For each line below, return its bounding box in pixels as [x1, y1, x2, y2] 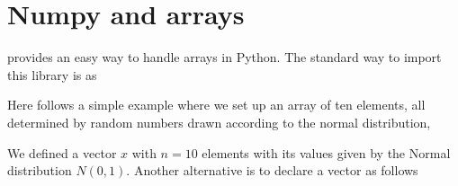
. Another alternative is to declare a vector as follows [126, 161, 418, 180]
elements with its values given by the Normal [202, 143, 451, 162]
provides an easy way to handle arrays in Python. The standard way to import [7, 48, 442, 66]
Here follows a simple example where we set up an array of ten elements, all [7, 95, 426, 114]
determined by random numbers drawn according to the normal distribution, [7, 112, 431, 131]
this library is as [7, 65, 97, 84]
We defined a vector [7, 143, 117, 162]
